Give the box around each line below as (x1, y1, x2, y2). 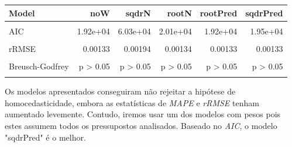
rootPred (200, 6, 238, 19)
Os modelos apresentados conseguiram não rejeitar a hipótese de (5, 85, 236, 97)
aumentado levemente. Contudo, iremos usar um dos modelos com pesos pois (5, 108, 281, 120)
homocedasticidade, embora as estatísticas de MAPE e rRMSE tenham (5, 96, 259, 108)
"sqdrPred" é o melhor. (5, 131, 86, 143)
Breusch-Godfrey (9, 60, 69, 72)
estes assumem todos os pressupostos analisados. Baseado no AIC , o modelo (5, 119, 277, 131)
